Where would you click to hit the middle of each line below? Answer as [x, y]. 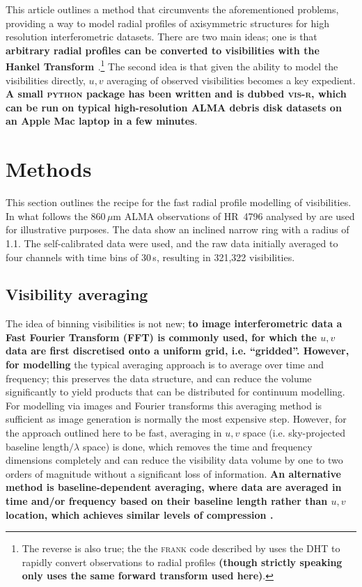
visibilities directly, [46, 80]
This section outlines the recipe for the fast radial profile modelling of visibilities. [179, 202]
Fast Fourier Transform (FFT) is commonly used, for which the [161, 337]
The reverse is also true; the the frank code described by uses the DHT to [181, 548]
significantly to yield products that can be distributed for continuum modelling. [175, 392]
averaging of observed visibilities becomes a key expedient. [231, 80]
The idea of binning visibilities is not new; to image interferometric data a [174, 323]
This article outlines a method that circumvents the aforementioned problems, [172, 9]
